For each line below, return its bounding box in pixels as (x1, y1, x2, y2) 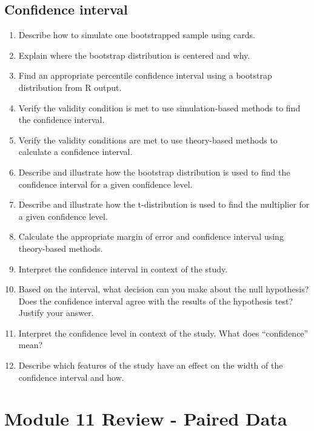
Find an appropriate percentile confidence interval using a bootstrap (18, 69, 272, 82)
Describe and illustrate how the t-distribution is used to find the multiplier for (18, 198, 310, 211)
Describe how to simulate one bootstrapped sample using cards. (18, 28, 255, 41)
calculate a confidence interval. (18, 145, 133, 158)
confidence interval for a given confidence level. (18, 177, 193, 190)
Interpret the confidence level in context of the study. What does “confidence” (18, 326, 309, 339)
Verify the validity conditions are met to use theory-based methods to (18, 133, 278, 146)
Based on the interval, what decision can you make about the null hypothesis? (18, 283, 309, 295)
